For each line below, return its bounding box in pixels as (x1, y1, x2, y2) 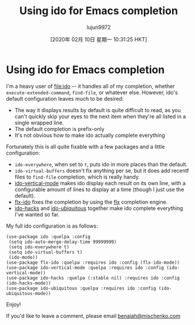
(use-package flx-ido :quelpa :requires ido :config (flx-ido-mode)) (6, 260, 180, 265)
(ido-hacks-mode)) (6, 280, 51, 286)
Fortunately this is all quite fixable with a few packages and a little (6, 143, 165, 150)
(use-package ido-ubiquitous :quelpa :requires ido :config (6, 285, 157, 291)
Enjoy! (6, 301, 22, 308)
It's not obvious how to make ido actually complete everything (14, 132, 166, 139)
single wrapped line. (14, 119, 64, 126)
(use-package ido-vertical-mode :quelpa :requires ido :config (6, 264, 164, 271)
